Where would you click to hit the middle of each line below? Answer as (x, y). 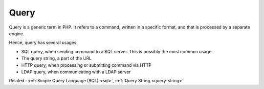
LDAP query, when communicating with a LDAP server (76, 72)
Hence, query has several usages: (43, 43)
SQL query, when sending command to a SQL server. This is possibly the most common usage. (117, 51)
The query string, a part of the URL (56, 59)
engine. (17, 33)
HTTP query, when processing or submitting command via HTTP (86, 65)
